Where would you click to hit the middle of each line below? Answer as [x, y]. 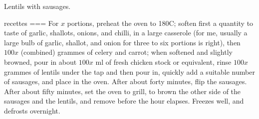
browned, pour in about [40, 61]
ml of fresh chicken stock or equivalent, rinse [163, 61]
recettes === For [31, 23]
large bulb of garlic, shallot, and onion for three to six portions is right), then [122, 42]
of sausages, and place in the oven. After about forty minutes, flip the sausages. [126, 81]
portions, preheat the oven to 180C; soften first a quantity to [160, 23]
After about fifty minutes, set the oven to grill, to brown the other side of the [123, 91]
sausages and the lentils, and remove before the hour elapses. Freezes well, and [124, 101]
